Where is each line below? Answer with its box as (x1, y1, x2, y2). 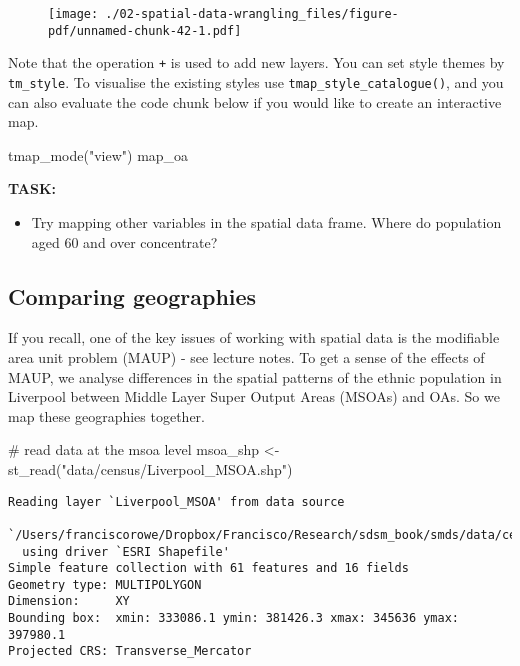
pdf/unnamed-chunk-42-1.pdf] (48, 23, 242, 38)
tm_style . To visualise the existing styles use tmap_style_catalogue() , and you (8, 71, 504, 92)
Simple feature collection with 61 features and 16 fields (8, 561, 409, 576)
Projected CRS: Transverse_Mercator (8, 644, 252, 659)
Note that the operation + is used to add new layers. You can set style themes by (8, 52, 505, 73)
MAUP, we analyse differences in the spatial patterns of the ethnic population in (8, 366, 502, 387)
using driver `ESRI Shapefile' (22, 544, 230, 559)
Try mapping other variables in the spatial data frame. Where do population (31, 212, 502, 232)
